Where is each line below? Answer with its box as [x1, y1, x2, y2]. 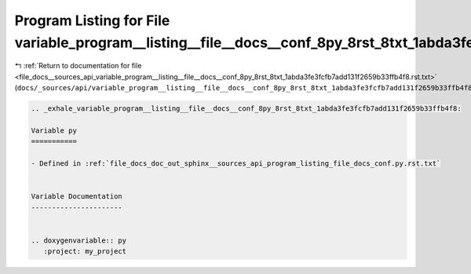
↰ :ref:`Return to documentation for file [14, 61, 142, 71]
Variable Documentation [31, 192, 123, 201]
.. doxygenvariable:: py [31, 236, 127, 245]
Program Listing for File [14, 12, 170, 29]
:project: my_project [43, 247, 127, 256]
